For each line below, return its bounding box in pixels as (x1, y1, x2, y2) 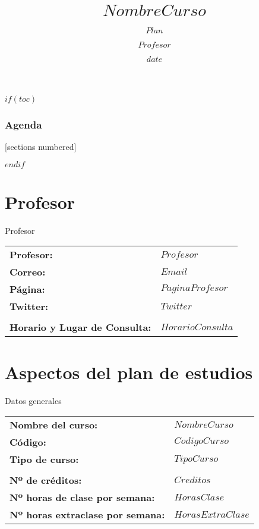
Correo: (10, 265, 46, 279)
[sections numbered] (5, 140, 77, 153)
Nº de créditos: (10, 473, 82, 487)
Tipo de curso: (10, 452, 79, 467)
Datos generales (5, 394, 62, 406)
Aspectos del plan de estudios (5, 359, 253, 384)
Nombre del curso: (10, 418, 98, 432)
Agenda (5, 117, 42, 132)
